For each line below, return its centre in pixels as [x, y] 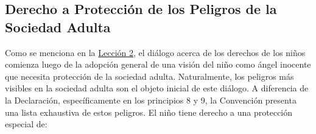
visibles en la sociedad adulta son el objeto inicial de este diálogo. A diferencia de [157, 88]
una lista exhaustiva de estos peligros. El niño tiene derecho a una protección [149, 112]
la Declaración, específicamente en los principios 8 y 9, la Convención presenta [151, 100]
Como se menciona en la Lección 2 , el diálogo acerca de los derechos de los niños [155, 52]
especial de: [26, 124]
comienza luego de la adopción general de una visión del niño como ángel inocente [158, 64]
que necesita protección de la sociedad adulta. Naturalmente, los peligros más [149, 76]
